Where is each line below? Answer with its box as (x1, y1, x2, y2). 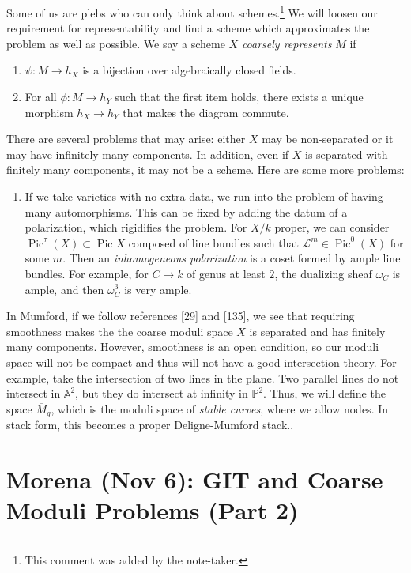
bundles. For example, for (25, 265, 149, 281)
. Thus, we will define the (263, 385, 386, 401)
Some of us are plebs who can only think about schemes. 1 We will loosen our (6, 2, 378, 21)
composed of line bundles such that (128, 234, 299, 251)
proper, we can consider (274, 219, 390, 236)
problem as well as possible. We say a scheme (6, 35, 225, 51)
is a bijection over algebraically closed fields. (82, 62, 296, 78)
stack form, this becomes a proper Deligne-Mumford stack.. (6, 417, 294, 433)
